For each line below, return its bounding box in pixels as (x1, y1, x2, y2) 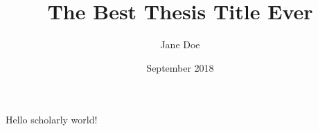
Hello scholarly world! (6, 112, 98, 127)
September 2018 (146, 60, 214, 74)
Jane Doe (160, 37, 200, 52)
